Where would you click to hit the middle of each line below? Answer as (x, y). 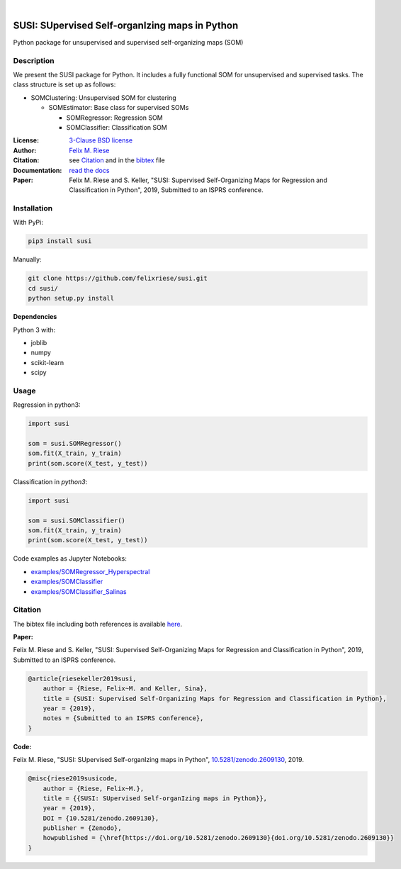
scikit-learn (47, 362)
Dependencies (35, 317)
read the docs (89, 170)
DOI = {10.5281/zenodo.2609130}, (101, 818)
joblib (39, 342)
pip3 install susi (60, 241)
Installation (33, 208)
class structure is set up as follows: (64, 84)
